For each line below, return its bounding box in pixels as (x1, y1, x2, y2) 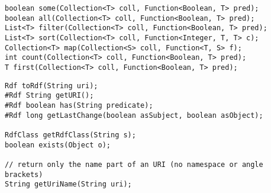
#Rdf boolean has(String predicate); (5, 101, 153, 110)
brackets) (5, 170, 43, 179)
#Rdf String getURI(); (5, 91, 94, 100)
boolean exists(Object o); (5, 140, 111, 149)
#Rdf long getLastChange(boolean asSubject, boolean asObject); (5, 111, 263, 120)
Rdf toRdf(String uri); (5, 81, 98, 90)
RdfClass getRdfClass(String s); (5, 130, 136, 139)
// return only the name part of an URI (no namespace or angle (5, 160, 263, 169)
